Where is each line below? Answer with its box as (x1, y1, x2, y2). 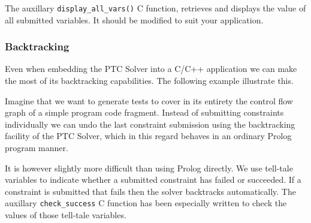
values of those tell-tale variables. (5, 209, 126, 221)
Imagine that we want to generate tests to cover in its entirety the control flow (5, 94, 293, 107)
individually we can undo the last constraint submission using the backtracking (5, 117, 295, 130)
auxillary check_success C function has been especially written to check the (5, 197, 287, 209)
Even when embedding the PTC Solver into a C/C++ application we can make (5, 62, 297, 75)
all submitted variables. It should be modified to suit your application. (5, 13, 264, 26)
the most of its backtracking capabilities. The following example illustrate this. (5, 74, 294, 87)
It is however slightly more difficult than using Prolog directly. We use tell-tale (5, 161, 293, 174)
